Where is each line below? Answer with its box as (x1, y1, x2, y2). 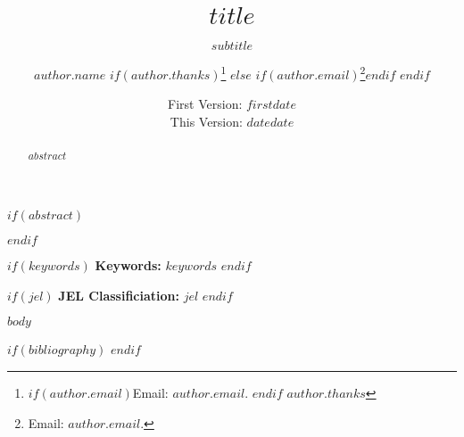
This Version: (170, 111, 243, 130)
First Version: (168, 95, 243, 113)
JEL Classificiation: (58, 285, 179, 304)
